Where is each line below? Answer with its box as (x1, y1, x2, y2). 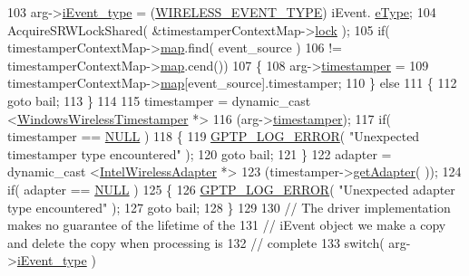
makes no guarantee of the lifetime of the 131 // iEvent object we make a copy (7, 215, 446, 234)
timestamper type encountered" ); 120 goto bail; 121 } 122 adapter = (7, 144, 392, 163)
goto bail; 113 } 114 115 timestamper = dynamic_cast (7, 90, 311, 109)
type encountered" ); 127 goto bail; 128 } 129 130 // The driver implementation (7, 197, 451, 216)
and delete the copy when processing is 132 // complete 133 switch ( (7, 233, 385, 252)
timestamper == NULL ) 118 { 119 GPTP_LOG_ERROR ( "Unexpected (7, 127, 420, 146)
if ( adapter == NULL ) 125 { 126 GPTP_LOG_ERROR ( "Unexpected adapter (7, 179, 455, 198)
